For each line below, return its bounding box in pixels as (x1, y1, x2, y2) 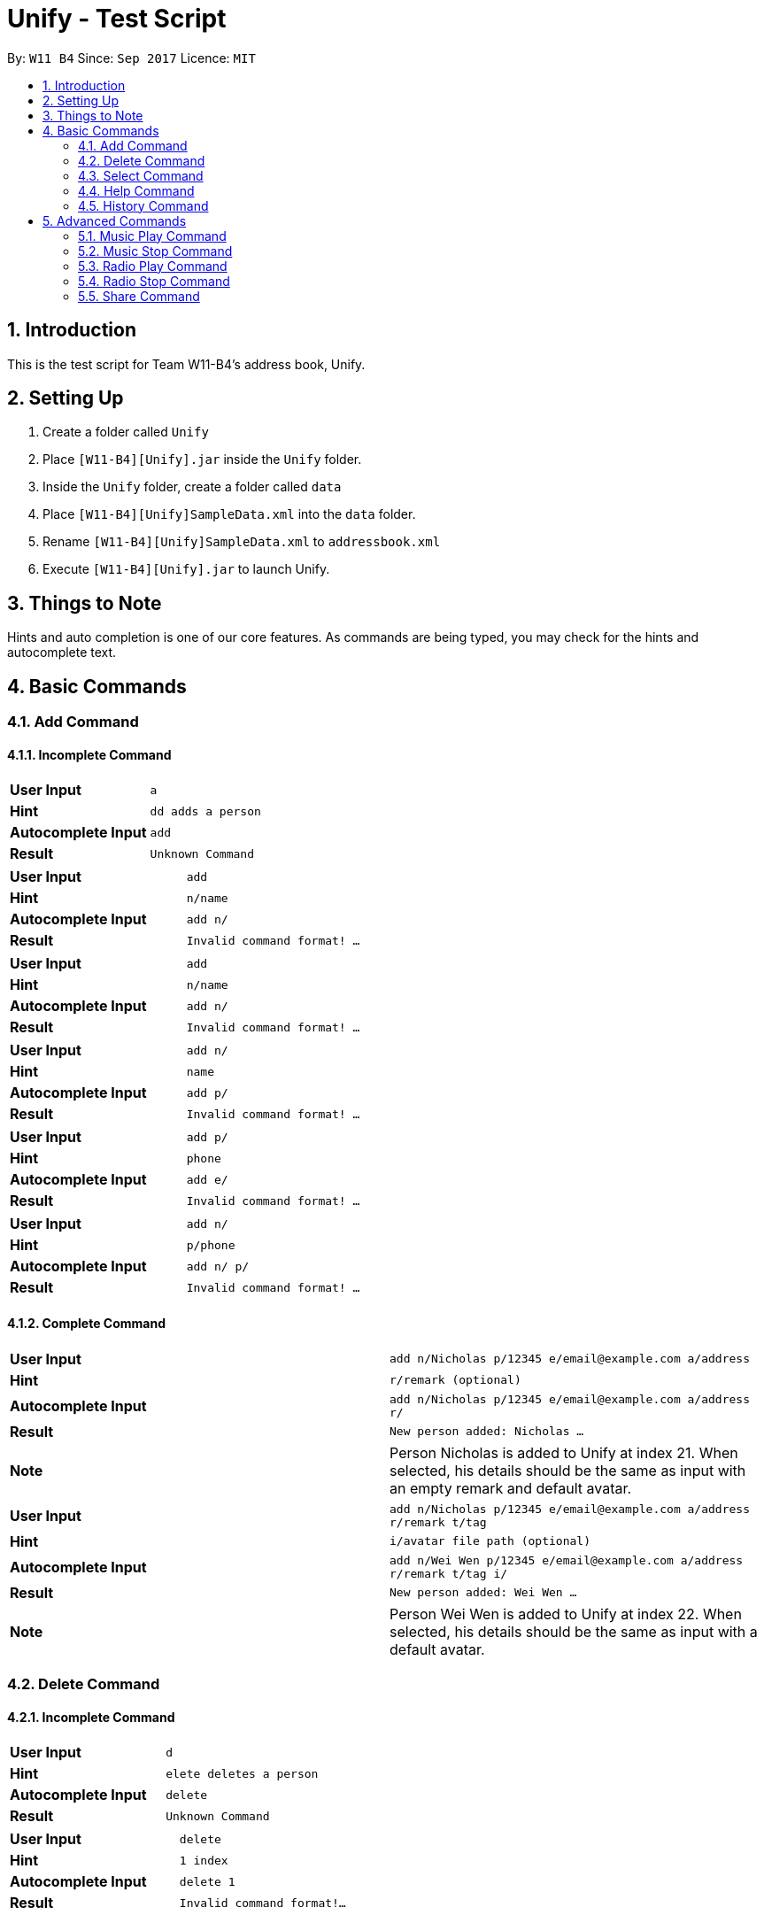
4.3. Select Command (78, 167, 204, 183)
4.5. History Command (78, 197, 209, 213)
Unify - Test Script (7, 4, 227, 34)
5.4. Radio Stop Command (78, 273, 230, 289)
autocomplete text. (7, 645, 117, 660)
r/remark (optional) (390, 1373, 521, 1387)
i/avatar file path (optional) (390, 1534, 590, 1548)
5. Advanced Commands (42, 212, 187, 228)
